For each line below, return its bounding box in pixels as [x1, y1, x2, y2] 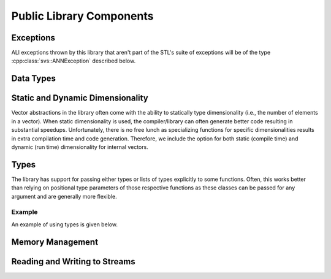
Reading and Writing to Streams [11, 256, 135, 267]
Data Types [11, 74, 56, 84]
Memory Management [11, 237, 98, 247]
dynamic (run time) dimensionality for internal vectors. [11, 143, 148, 150]
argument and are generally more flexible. [11, 193, 117, 200]
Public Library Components [11, 9, 154, 23]
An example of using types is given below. [11, 221, 118, 228]
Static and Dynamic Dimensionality [11, 93, 148, 104]
